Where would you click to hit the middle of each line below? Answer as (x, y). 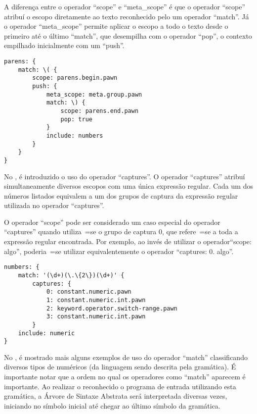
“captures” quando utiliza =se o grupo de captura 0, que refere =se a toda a (121, 232)
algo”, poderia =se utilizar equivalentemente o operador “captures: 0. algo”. (119, 251)
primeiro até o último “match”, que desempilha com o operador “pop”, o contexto (128, 35)
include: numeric (46, 333)
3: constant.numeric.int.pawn (96, 317)
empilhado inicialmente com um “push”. (64, 45)
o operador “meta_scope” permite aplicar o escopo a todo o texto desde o (116, 26)
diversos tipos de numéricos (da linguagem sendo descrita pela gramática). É (120, 367)
